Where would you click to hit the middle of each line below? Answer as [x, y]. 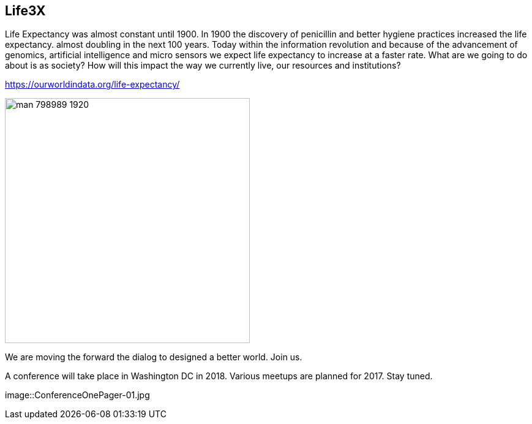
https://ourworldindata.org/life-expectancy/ [92, 85]
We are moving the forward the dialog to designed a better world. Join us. [154, 357]
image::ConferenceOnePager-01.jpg [77, 395]
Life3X [25, 11]
